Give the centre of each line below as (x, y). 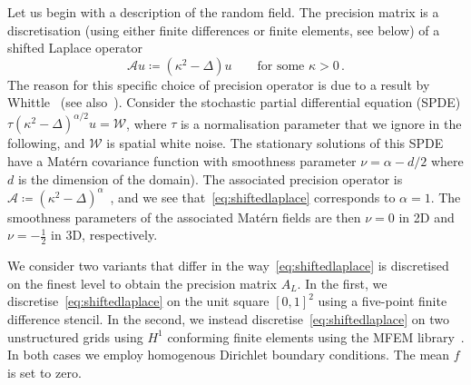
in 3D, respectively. (104, 235)
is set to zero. (44, 372)
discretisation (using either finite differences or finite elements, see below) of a (224, 30)
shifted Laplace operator (75, 48)
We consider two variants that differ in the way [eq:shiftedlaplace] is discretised (228, 266)
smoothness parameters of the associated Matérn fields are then (184, 217)
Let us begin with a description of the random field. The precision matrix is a (223, 12)
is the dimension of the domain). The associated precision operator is (210, 178)
